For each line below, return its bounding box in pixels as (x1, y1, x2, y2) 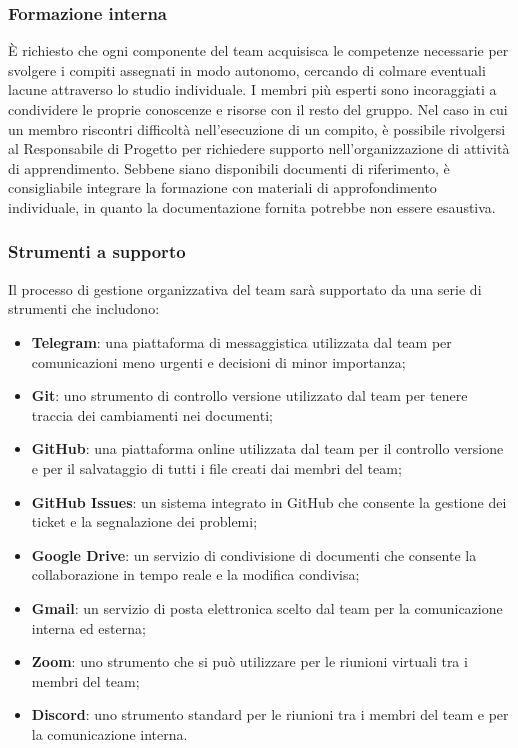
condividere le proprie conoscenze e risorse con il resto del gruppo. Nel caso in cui (8, 99, 508, 119)
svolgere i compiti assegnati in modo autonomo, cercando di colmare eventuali (8, 59, 486, 80)
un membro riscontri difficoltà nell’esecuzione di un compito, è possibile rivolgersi (8, 118, 506, 139)
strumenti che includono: (8, 298, 160, 319)
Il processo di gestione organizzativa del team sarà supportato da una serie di (8, 278, 482, 299)
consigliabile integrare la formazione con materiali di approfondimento (8, 177, 437, 198)
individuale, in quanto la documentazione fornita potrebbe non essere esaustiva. (8, 196, 496, 217)
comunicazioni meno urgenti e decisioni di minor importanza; (31, 351, 406, 372)
